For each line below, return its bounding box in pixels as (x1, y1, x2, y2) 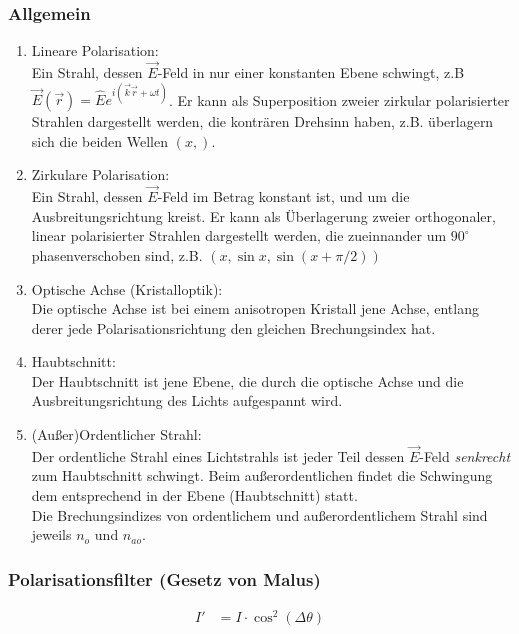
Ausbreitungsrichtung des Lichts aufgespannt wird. (31, 390, 343, 411)
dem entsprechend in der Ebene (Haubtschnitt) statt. (31, 485, 358, 506)
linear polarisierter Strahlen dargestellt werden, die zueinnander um (31, 225, 447, 246)
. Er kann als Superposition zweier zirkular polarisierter (168, 89, 510, 110)
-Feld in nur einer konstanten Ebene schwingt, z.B (157, 62, 465, 83)
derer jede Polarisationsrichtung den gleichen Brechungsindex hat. (31, 317, 436, 338)
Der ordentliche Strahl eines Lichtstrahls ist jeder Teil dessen (31, 445, 405, 466)
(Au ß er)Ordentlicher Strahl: (31, 424, 202, 445)
